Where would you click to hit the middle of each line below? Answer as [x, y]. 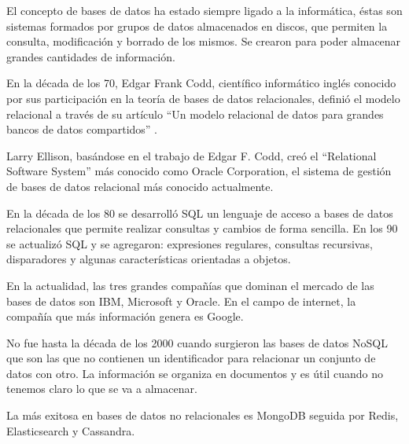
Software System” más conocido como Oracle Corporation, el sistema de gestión [199, 171]
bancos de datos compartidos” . [82, 129]
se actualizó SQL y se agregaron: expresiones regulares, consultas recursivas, [190, 243]
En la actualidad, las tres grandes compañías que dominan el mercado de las [190, 285]
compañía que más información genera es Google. [125, 316]
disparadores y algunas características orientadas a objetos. [149, 259]
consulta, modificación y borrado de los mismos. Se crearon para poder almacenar [204, 41]
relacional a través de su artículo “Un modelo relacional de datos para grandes [195, 114]
